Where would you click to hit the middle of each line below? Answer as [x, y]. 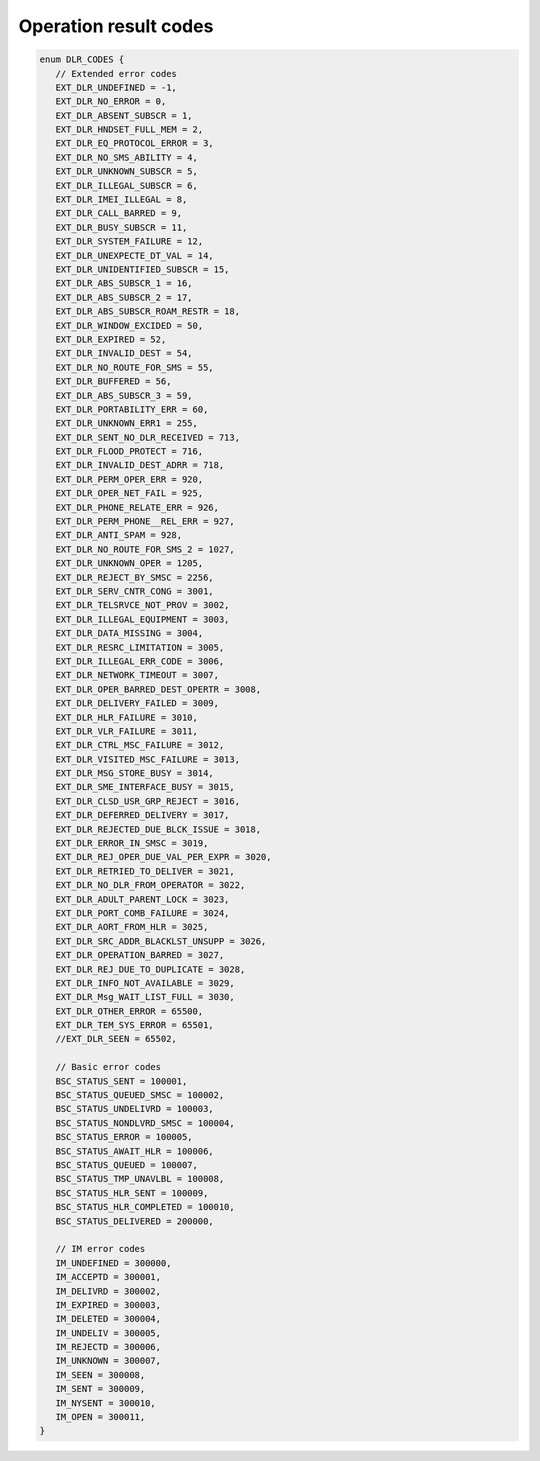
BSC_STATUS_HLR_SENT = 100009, [132, 1193]
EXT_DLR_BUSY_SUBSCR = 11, [121, 227]
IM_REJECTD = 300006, [108, 1347]
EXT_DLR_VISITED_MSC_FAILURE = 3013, [147, 759]
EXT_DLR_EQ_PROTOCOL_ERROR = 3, [134, 143]
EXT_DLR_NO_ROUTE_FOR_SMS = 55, [134, 367]
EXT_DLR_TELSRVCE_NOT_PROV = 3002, [142, 605]
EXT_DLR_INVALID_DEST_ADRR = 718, [140, 465]
